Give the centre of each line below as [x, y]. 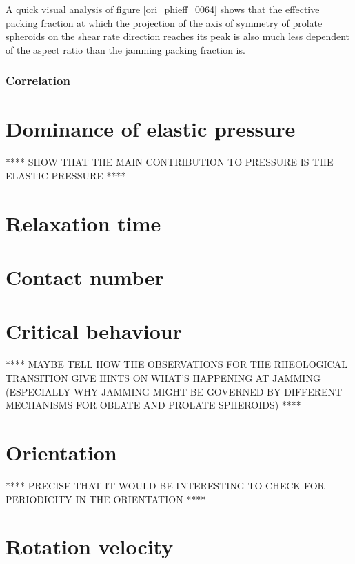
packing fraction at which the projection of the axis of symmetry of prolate [164, 22]
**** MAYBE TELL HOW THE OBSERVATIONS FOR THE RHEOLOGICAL [176, 364]
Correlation [38, 80]
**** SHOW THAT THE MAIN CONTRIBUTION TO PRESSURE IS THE [170, 162]
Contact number [85, 277]
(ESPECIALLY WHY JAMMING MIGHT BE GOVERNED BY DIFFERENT [174, 391]
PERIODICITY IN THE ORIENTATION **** [106, 499]
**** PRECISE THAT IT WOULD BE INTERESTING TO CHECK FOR [165, 485]
